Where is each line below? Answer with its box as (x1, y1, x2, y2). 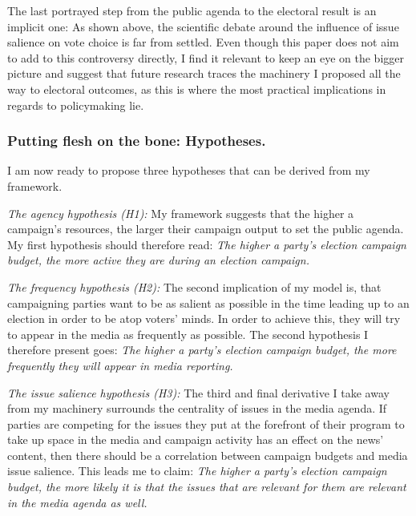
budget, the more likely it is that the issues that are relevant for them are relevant (7, 478, 406, 495)
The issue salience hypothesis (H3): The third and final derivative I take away (7, 384, 390, 401)
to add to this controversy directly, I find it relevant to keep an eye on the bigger (7, 49, 404, 66)
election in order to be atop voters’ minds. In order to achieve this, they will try (7, 310, 401, 327)
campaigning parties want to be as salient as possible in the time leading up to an (7, 294, 410, 311)
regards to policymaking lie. (7, 96, 144, 113)
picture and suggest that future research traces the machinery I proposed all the (7, 65, 401, 82)
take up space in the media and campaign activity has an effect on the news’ (7, 431, 384, 448)
